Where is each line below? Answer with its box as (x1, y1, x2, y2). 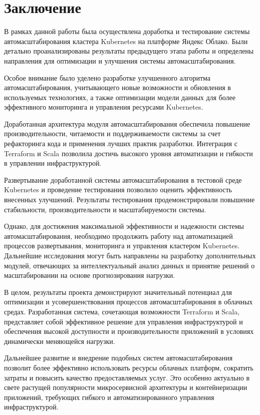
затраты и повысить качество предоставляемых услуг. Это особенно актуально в (4, 372, 250, 382)
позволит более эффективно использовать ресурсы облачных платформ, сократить (4, 362, 253, 372)
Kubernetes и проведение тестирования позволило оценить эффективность (4, 184, 232, 195)
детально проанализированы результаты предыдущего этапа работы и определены (4, 46, 254, 56)
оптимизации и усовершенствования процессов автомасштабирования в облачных (4, 296, 253, 307)
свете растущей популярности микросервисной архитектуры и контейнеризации (4, 382, 247, 392)
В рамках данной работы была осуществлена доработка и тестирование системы (4, 26, 250, 37)
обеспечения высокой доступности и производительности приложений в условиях (4, 326, 254, 336)
